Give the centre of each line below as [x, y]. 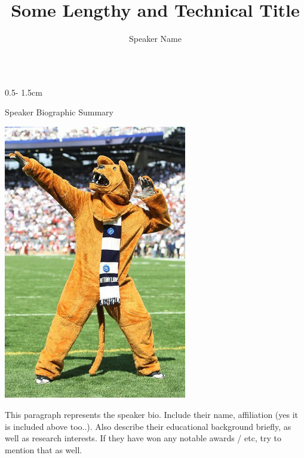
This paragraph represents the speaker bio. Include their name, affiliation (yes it [152, 415]
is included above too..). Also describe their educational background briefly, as [148, 426]
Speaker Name [155, 39]
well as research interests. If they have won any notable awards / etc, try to [143, 438]
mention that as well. [44, 449]
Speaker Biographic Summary [59, 112]
